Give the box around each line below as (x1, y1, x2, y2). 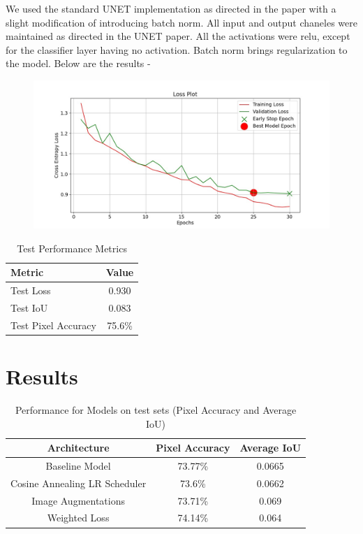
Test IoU (10, 300, 48, 315)
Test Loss (10, 283, 51, 297)
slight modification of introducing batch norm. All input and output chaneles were (6, 15, 357, 29)
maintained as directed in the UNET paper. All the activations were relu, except (6, 29, 350, 43)
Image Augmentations (31, 493, 126, 507)
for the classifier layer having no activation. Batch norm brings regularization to (6, 42, 348, 57)
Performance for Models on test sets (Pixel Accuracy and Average (15, 402, 297, 417)
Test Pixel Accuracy (10, 317, 96, 332)
